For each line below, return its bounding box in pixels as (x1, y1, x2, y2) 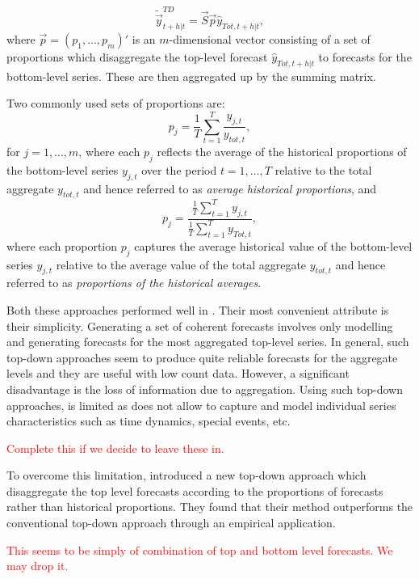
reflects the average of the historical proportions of (157, 142, 407, 159)
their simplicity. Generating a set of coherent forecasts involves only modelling (6, 317, 393, 334)
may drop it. (6, 557, 69, 574)
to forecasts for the (318, 48, 412, 65)
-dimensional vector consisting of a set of (169, 30, 371, 47)
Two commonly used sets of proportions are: (6, 95, 225, 112)
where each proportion (6, 237, 118, 254)
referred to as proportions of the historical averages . (6, 274, 262, 291)
